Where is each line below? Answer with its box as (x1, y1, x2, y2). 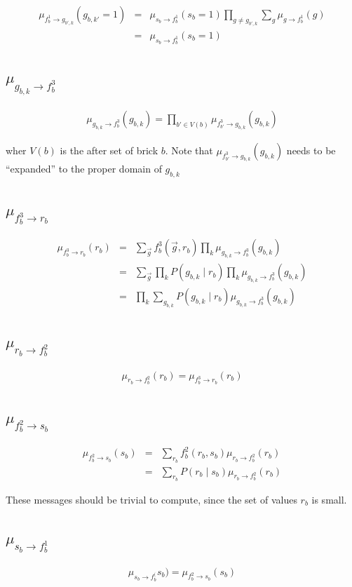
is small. (311, 492, 347, 506)
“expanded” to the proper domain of (6, 161, 162, 176)
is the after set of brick (60, 142, 158, 157)
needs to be (286, 142, 336, 157)
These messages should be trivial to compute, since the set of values (6, 492, 297, 506)
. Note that (165, 142, 213, 157)
